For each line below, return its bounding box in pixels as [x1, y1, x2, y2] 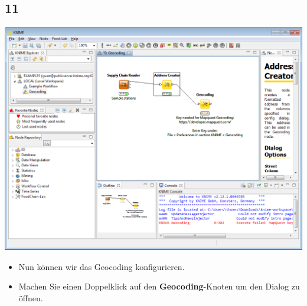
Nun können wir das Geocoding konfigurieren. [18, 260, 185, 272]
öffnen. [18, 291, 43, 304]
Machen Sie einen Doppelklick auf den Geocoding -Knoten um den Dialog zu [18, 280, 300, 292]
